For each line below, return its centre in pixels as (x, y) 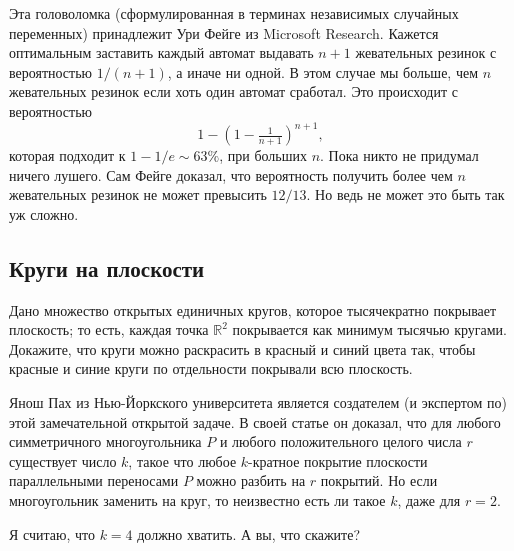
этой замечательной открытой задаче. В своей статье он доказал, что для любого (255, 421)
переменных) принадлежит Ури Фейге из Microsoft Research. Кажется (224, 32)
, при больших (263, 155)
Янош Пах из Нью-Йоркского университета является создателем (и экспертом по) (258, 402)
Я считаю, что (52, 533)
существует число (63, 460)
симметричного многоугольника (105, 441)
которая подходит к (67, 155)
